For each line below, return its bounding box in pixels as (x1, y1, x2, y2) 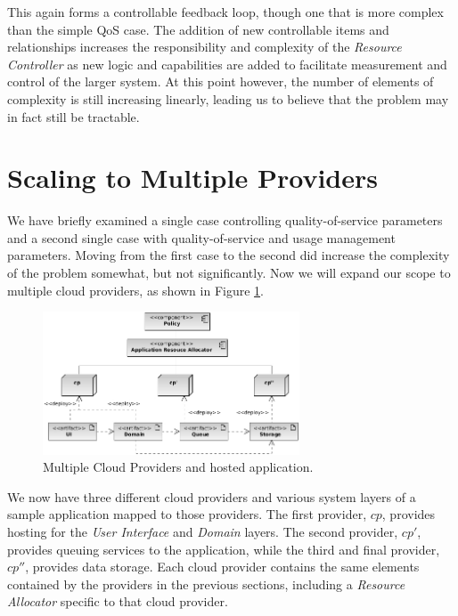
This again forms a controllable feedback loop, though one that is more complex (7, 3, 444, 20)
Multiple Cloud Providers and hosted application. (43, 458, 314, 476)
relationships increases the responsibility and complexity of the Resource (7, 37, 402, 56)
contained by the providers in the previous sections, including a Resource (7, 574, 405, 593)
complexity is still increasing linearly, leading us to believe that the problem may (7, 89, 449, 108)
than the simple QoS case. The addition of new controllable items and (7, 20, 389, 38)
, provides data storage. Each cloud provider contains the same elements (25, 557, 420, 576)
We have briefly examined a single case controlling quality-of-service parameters (7, 211, 443, 230)
